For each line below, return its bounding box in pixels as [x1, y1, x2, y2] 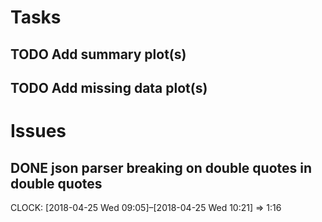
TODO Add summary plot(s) [10, 46, 187, 63]
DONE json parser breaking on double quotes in [10, 159, 313, 176]
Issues [10, 120, 67, 143]
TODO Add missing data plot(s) [10, 79, 208, 96]
